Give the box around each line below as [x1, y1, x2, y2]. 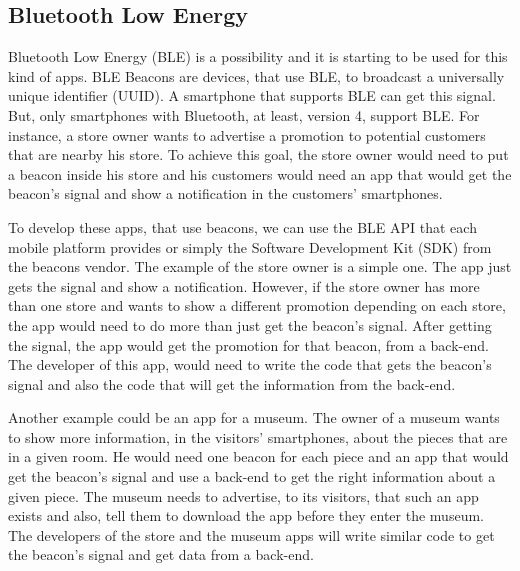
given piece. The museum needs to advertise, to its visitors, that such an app [8, 485, 479, 506]
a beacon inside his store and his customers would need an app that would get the [8, 163, 512, 184]
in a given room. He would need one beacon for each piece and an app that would [8, 446, 509, 467]
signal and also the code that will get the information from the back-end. [8, 373, 456, 394]
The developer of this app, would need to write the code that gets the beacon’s [8, 354, 492, 375]
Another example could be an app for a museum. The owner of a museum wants [8, 407, 500, 428]
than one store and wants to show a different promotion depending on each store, [8, 295, 506, 316]
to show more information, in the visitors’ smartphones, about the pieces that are [8, 426, 508, 447]
